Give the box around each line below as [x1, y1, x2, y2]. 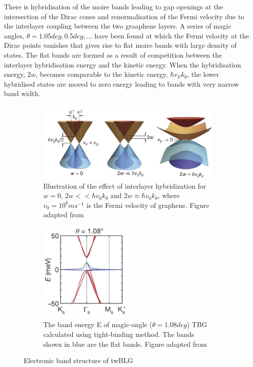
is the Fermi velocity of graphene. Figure [86, 200, 209, 210]
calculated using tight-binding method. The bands [43, 329, 194, 339]
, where [158, 190, 180, 200]
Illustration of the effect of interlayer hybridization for [43, 180, 206, 191]
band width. [4, 88, 40, 99]
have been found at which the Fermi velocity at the [94, 30, 249, 40]
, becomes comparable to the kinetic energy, [35, 69, 168, 79]
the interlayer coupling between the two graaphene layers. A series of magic [4, 21, 231, 31]
